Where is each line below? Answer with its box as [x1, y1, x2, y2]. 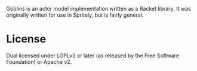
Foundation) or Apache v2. [6, 58, 72, 65]
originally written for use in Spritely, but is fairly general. [6, 11, 144, 18]
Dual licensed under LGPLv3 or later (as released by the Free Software [6, 52, 180, 59]
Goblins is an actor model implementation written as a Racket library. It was [6, 5, 191, 12]
